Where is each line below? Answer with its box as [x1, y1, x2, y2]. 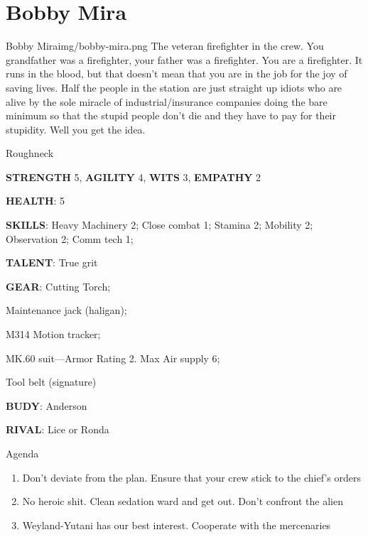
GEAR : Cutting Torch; [6, 278, 111, 293]
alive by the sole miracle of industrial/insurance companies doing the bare [6, 94, 328, 109]
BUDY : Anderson [6, 398, 87, 413]
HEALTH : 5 [6, 193, 65, 208]
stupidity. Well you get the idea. [6, 121, 146, 136]
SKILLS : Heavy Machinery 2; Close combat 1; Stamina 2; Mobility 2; [6, 217, 313, 232]
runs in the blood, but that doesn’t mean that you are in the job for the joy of [6, 66, 347, 81]
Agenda [6, 446, 39, 460]
